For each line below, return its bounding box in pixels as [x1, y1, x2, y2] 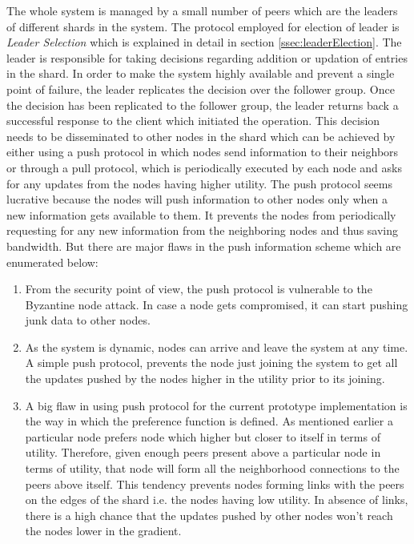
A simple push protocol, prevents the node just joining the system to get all [25, 354, 398, 371]
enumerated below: [6, 253, 98, 270]
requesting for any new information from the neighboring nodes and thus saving [6, 222, 399, 239]
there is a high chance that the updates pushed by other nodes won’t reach [25, 506, 393, 523]
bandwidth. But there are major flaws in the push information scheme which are [6, 237, 401, 254]
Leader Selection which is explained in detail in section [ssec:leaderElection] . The [6, 34, 402, 50]
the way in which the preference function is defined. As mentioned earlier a [25, 413, 393, 429]
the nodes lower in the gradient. [25, 522, 182, 539]
